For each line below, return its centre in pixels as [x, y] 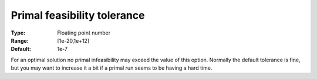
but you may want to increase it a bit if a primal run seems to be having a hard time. [112, 68]
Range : [20, 40]
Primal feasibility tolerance [78, 15]
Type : [18, 33]
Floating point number [84, 33]
